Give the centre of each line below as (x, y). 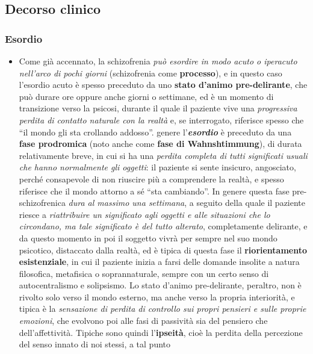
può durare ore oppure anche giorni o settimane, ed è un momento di (146, 96)
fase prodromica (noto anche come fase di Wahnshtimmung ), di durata (160, 144)
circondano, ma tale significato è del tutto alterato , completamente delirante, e (163, 226)
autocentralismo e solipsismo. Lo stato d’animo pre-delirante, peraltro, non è (160, 285)
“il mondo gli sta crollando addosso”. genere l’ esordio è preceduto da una (155, 132)
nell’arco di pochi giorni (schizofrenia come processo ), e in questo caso (150, 73)
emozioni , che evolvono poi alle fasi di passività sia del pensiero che (143, 321)
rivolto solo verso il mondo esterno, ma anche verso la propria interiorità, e (157, 297)
